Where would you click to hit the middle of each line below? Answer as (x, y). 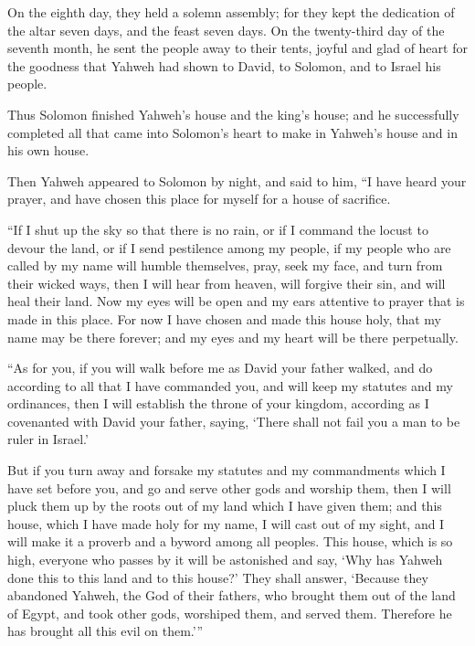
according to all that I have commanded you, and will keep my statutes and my (230, 385)
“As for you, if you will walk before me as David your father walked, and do (220, 368)
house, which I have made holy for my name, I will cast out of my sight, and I (226, 523)
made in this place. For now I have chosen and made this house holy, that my (224, 318)
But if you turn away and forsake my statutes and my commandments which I (227, 470)
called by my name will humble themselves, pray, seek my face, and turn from (225, 265)
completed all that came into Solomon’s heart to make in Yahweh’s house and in (232, 132)
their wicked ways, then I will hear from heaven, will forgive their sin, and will (227, 283)
